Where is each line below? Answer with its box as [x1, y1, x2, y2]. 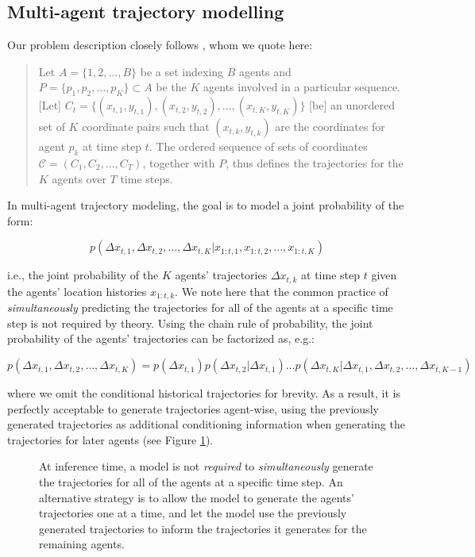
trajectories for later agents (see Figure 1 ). [7, 431, 214, 448]
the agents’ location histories [7, 282, 147, 299]
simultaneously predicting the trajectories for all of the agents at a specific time [7, 299, 393, 316]
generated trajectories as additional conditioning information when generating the [7, 416, 405, 432]
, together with [142, 154, 215, 171]
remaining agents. [39, 536, 125, 552]
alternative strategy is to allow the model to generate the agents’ [39, 489, 354, 505]
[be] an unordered [309, 97, 395, 113]
